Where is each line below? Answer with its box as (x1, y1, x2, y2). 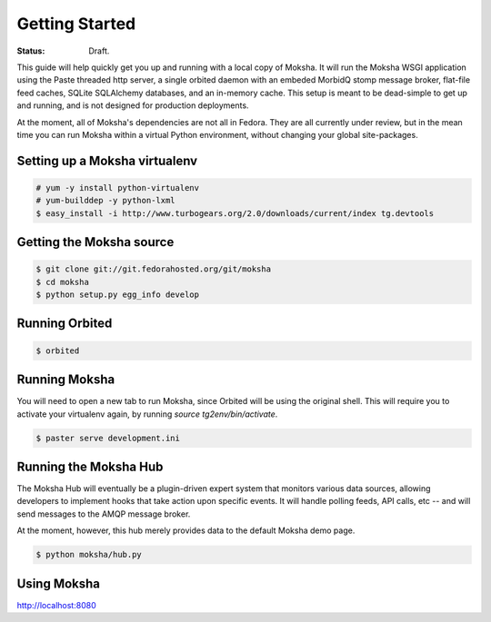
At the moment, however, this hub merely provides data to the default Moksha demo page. (16, 525, 356, 536)
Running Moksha (16, 372, 115, 388)
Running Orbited (16, 316, 113, 331)
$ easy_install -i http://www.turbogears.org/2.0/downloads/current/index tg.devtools (35, 208, 435, 218)
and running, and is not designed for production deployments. (16, 100, 249, 111)
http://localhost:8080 (16, 599, 96, 610)
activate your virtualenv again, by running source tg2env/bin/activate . (16, 409, 278, 420)
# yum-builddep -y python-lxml (35, 195, 176, 206)
